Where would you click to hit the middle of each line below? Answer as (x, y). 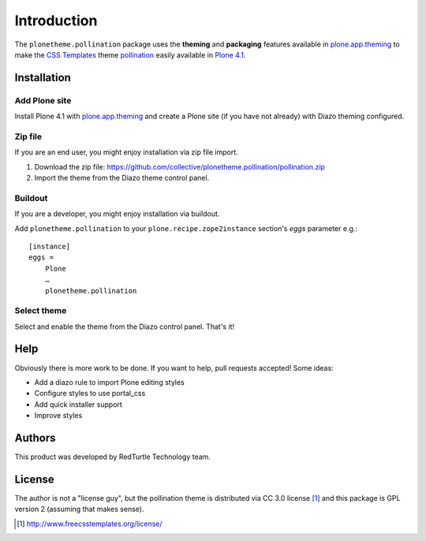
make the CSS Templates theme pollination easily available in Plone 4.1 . (130, 54)
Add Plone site (43, 100)
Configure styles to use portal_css (90, 394)
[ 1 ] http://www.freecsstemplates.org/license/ (90, 524)
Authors (35, 438)
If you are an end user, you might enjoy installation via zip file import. (126, 152)
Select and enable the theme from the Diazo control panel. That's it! (125, 326)
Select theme (41, 311)
